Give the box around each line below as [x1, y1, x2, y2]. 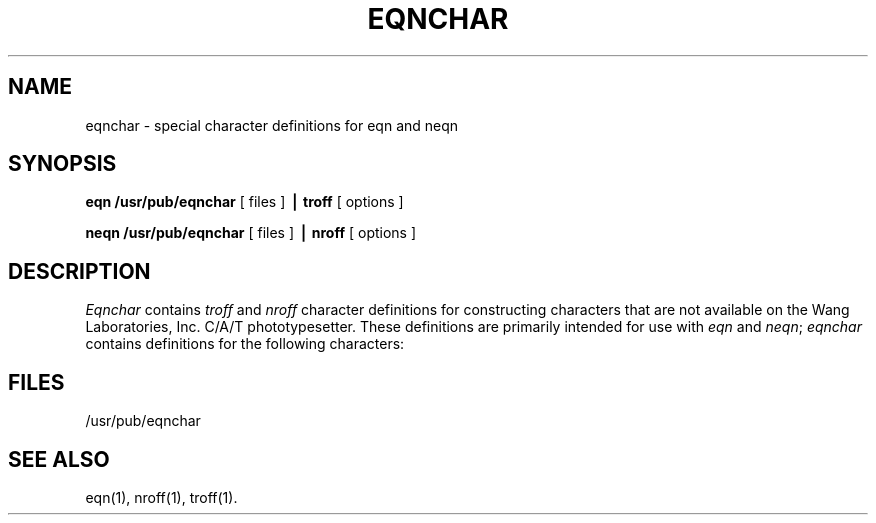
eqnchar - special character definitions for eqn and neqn [85, 116, 459, 134]
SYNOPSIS [8, 151, 117, 177]
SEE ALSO [8, 446, 110, 472]
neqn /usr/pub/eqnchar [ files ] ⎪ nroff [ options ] [85, 224, 417, 242]
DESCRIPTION [8, 258, 151, 284]
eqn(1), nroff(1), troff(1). [85, 488, 238, 506]
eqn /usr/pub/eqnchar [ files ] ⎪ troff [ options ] [85, 193, 404, 211]
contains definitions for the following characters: [85, 335, 405, 353]
